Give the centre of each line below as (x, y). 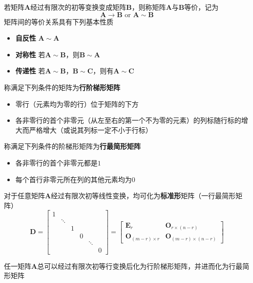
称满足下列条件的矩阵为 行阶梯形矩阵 (62, 87)
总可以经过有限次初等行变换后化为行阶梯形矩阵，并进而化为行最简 (143, 266)
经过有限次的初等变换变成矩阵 (78, 7)
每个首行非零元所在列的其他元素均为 (74, 179)
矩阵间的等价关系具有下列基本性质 (59, 21)
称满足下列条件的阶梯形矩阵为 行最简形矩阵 (72, 146)
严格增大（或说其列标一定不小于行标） (91, 130)
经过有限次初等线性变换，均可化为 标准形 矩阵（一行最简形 (143, 196)
